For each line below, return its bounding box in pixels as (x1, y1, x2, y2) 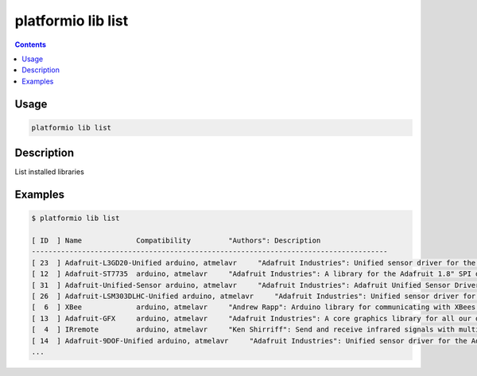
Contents (14, 40, 47, 49)
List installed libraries (14, 167, 85, 176)
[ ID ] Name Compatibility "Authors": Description (31, 236, 321, 245)
